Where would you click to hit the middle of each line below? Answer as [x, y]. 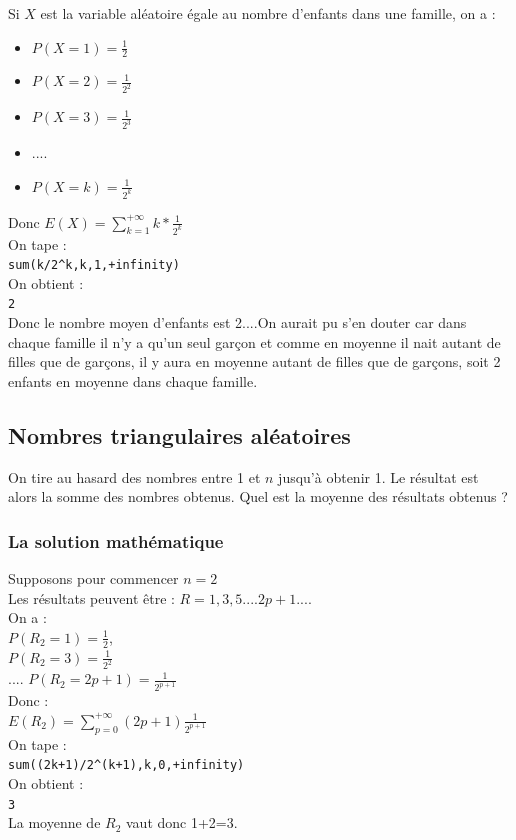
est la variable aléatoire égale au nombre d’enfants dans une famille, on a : [268, 13]
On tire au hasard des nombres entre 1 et [134, 476]
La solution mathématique [116, 540]
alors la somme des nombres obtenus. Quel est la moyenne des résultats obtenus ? [258, 496]
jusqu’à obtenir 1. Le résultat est [378, 476]
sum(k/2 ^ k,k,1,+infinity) [94, 265]
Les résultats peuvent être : [91, 597]
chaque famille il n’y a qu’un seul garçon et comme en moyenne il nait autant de [254, 341]
